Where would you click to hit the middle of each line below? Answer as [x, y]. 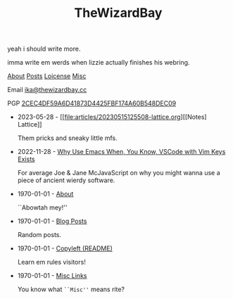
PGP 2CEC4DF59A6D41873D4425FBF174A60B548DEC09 [92, 103]
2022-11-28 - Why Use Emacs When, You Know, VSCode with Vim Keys [121, 152]
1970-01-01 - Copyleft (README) [65, 248]
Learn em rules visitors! [51, 262]
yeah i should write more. [44, 49]
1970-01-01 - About [45, 194]
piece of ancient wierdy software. [66, 180]
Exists [26, 159]
